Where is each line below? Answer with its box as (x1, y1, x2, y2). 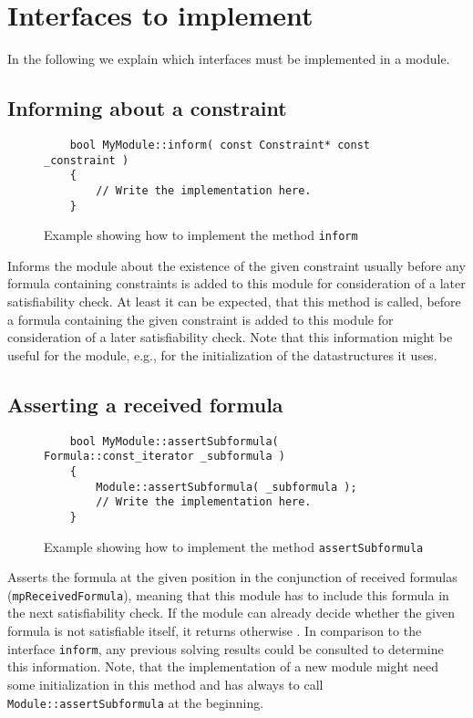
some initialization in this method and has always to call (7, 674, 324, 693)
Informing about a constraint (7, 94, 287, 122)
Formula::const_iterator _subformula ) (44, 450, 285, 463)
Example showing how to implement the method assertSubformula (44, 536, 424, 556)
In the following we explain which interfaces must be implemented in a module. (7, 49, 450, 68)
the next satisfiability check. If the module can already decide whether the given (7, 603, 455, 622)
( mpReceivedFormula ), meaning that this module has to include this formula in (7, 585, 449, 604)
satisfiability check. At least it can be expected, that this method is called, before (7, 292, 461, 311)
